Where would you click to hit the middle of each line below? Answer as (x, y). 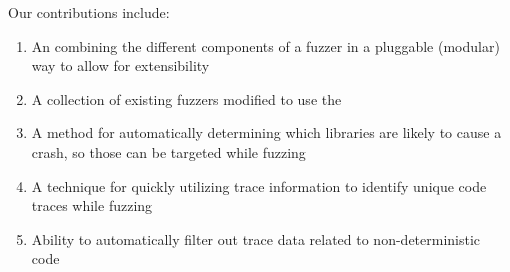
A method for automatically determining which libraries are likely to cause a (266, 132)
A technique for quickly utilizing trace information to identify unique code (259, 185)
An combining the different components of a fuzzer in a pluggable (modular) (265, 45)
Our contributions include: (89, 12)
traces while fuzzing (92, 205)
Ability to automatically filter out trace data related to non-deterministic (256, 238)
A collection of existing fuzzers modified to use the (186, 98)
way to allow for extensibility (120, 65)
